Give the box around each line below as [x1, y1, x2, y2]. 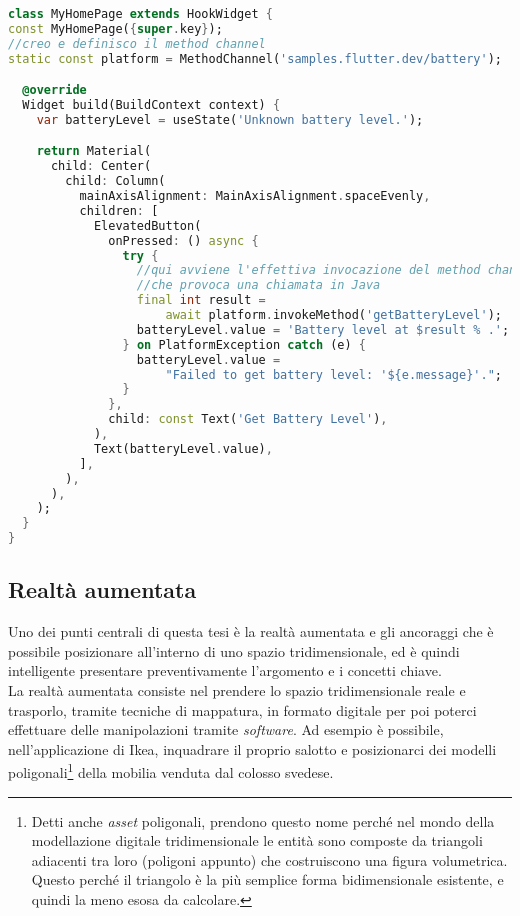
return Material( [36, 144, 152, 159]
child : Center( [50, 159, 152, 174]
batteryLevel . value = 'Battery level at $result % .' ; [136, 322, 510, 337]
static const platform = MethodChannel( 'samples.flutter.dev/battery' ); [8, 51, 503, 66]
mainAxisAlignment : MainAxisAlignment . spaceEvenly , [79, 189, 431, 204]
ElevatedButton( [93, 218, 202, 233]
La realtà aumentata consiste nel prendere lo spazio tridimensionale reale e [8, 680, 466, 701]
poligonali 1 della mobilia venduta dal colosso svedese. [8, 759, 334, 783]
